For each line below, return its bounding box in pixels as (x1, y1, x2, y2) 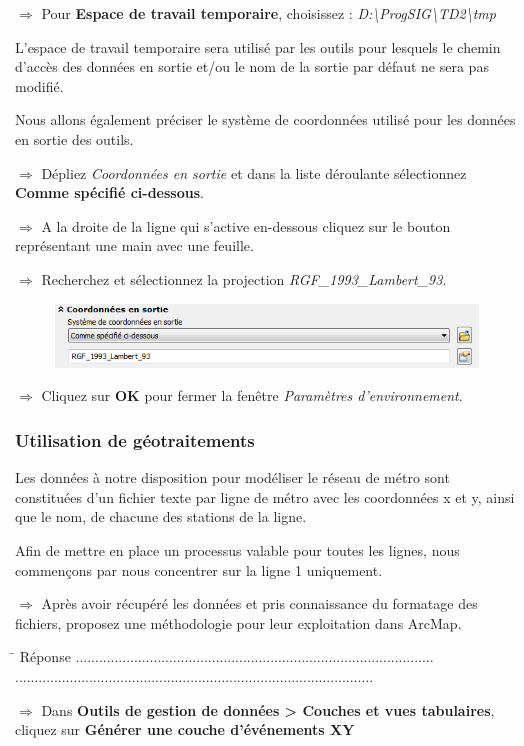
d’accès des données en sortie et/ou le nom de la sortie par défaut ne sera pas (15, 56, 489, 77)
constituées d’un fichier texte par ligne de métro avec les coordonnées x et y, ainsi (15, 486, 515, 507)
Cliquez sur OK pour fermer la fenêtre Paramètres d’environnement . (41, 385, 463, 406)
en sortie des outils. (15, 128, 134, 149)
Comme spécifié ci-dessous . (15, 182, 204, 203)
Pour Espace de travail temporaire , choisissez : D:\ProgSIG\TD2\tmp (41, 3, 496, 23)
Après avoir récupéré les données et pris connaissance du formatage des (41, 593, 478, 614)
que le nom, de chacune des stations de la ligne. (15, 506, 307, 527)
